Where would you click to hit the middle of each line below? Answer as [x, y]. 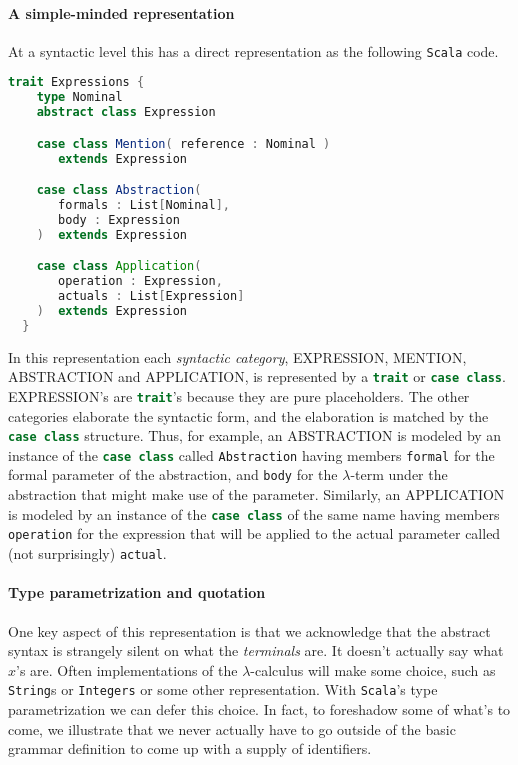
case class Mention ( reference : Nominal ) [183, 143]
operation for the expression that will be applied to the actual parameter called [254, 533]
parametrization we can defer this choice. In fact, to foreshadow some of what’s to [259, 708]
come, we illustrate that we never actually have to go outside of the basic [232, 728]
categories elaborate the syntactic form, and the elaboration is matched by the [248, 415]
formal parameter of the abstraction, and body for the [173, 474]
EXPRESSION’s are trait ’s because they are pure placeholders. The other [239, 395]
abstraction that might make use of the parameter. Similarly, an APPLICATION [256, 494]
